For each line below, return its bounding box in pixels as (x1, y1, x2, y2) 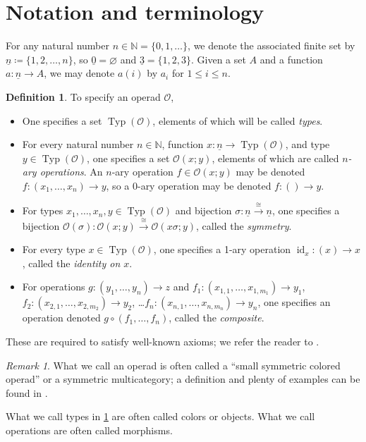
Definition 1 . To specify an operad (6, 89, 161, 104)
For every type (22, 242, 85, 257)
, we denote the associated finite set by (188, 38, 355, 53)
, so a (106, 178, 130, 192)
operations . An (39, 164, 103, 179)
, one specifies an (257, 295, 331, 309)
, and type (285, 137, 330, 152)
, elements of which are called (212, 150, 339, 165)
